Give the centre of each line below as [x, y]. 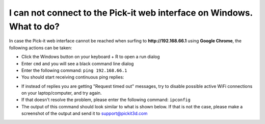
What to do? [34, 26]
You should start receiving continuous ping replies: [73, 77]
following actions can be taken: [40, 48]
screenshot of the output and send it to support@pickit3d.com [84, 114]
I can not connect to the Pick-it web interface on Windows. [131, 13]
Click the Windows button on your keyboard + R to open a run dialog [91, 57]
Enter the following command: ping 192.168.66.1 [74, 70]
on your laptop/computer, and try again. [62, 93]
